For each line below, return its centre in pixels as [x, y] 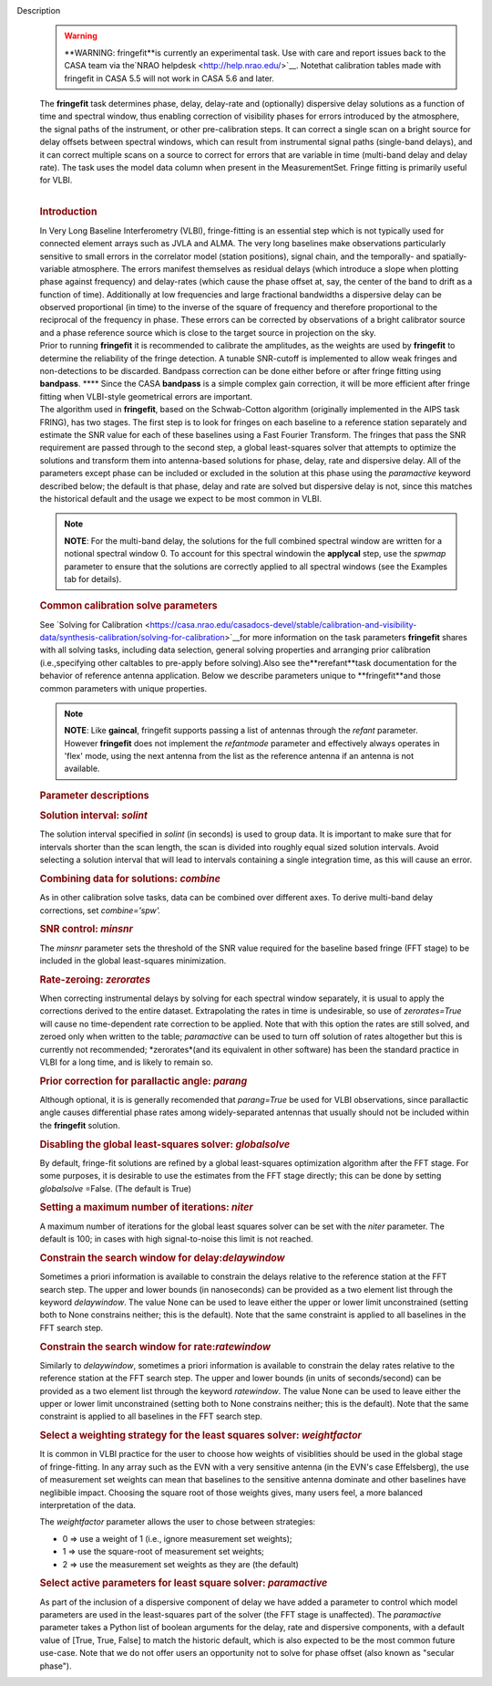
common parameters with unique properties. [123, 688]
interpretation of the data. [88, 1504]
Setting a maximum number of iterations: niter [147, 1207]
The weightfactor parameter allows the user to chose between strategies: [178, 1522]
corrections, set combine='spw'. [100, 910]
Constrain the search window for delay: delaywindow [163, 1257]
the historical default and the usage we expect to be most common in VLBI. [181, 498]
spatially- [450, 256]
